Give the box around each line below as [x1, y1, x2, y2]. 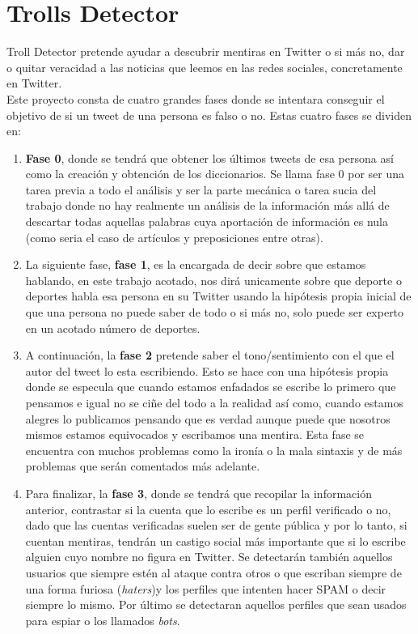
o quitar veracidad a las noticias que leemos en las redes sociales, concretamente [6, 58, 403, 75]
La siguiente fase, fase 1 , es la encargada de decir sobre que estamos [25, 256, 366, 273]
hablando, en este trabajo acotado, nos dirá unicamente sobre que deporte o [25, 271, 402, 288]
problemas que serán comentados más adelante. [25, 457, 260, 474]
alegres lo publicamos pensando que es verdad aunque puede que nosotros [25, 410, 391, 427]
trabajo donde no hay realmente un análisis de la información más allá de [25, 197, 390, 214]
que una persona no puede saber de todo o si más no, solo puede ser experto [25, 304, 404, 321]
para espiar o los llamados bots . [25, 611, 180, 628]
